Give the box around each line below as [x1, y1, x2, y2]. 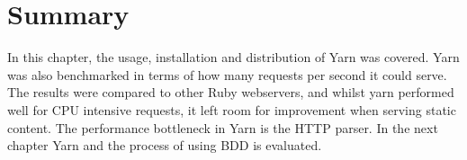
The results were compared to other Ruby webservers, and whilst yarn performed [7, 83, 454, 102]
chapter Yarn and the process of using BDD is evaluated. [7, 136, 322, 155]
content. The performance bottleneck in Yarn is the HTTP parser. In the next [7, 118, 438, 137]
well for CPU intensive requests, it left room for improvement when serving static [7, 100, 456, 119]
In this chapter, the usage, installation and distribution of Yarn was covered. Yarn [7, 48, 460, 67]
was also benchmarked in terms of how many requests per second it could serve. [7, 65, 447, 84]
